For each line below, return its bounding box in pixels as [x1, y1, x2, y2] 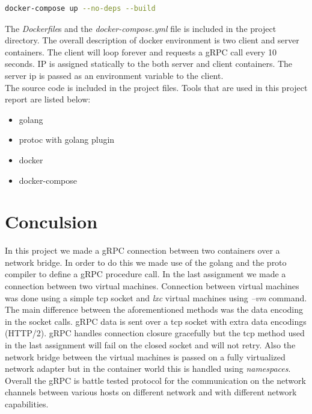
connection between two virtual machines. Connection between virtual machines [5, 280, 299, 292]
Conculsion [5, 209, 98, 234]
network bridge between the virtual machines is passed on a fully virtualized [5, 350, 286, 363]
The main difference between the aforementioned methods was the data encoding [5, 303, 304, 316]
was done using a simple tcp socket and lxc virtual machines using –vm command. [5, 291, 307, 304]
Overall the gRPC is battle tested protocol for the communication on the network [5, 374, 306, 386]
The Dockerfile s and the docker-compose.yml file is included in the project [5, 22, 277, 34]
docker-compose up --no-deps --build [5, 4, 156, 13]
